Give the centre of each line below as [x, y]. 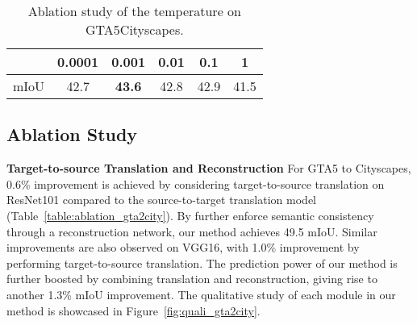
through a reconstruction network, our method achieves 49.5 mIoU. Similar [192, 231]
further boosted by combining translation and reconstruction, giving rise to [192, 279]
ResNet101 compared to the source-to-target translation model [161, 200]
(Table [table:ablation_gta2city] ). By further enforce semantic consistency [190, 215]
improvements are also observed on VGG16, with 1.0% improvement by [183, 247]
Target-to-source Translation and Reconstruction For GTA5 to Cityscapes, [209, 168]
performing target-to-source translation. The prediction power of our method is [202, 262]
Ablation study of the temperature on [134, 11]
